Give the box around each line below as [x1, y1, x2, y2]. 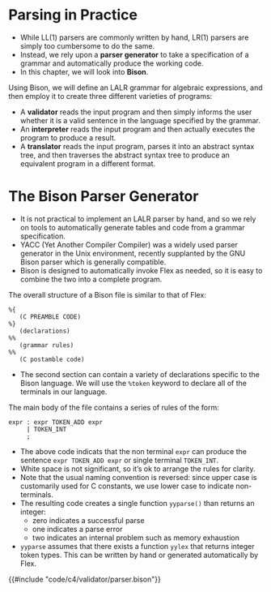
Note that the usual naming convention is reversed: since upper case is [19, 472, 257, 482]
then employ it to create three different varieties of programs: [8, 91, 213, 101]
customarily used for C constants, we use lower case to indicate [19, 481, 235, 491]
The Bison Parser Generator [8, 187, 199, 206]
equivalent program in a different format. [19, 158, 156, 168]
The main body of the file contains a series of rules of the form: [8, 402, 220, 412]
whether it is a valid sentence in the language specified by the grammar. [19, 115, 260, 125]
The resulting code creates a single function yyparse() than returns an [19, 498, 255, 508]
